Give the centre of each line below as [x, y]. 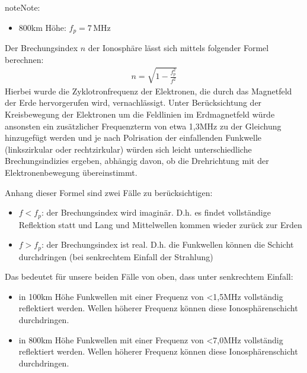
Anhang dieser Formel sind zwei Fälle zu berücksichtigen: [109, 192]
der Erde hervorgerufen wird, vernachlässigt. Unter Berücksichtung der [133, 102]
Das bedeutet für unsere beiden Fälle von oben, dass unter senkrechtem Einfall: [149, 276]
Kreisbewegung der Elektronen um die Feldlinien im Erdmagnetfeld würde [140, 114]
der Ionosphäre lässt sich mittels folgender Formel [178, 48]
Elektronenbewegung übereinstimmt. [71, 172]
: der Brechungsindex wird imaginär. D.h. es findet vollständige [156, 212]
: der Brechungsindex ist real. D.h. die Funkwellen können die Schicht [167, 244]
